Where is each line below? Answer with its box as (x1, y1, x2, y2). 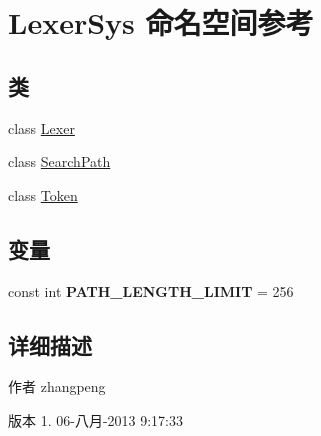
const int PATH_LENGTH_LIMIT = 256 (8, 280, 294, 301)
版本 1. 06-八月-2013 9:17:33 (8, 409, 183, 430)
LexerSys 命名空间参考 (8, 2, 314, 43)
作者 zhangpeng (8, 376, 106, 397)
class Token (8, 184, 78, 205)
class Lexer (8, 117, 75, 138)
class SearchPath (8, 151, 111, 172)
